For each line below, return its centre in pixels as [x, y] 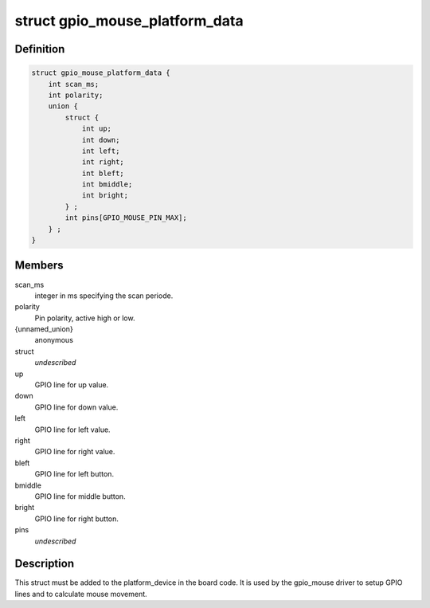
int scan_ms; [74, 84]
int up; [96, 129]
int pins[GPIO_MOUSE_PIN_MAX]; [126, 218]
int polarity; [76, 95]
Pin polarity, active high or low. [85, 318]
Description [45, 564]
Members [39, 266]
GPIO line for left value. [72, 430]
